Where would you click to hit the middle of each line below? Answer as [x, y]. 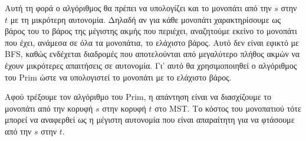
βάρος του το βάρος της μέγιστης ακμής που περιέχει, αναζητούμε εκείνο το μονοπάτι [151, 31]
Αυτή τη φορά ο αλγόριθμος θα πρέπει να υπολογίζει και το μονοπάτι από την [138, 8]
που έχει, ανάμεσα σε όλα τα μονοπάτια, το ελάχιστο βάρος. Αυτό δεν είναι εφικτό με [152, 42]
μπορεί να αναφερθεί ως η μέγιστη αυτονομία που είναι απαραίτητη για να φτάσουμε [150, 120]
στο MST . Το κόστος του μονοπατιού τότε [228, 108]
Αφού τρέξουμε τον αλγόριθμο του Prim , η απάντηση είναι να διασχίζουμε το [138, 97]
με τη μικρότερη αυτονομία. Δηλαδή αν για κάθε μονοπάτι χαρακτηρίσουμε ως [145, 19]
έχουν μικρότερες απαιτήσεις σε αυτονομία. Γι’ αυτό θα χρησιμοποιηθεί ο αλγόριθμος [151, 65]
